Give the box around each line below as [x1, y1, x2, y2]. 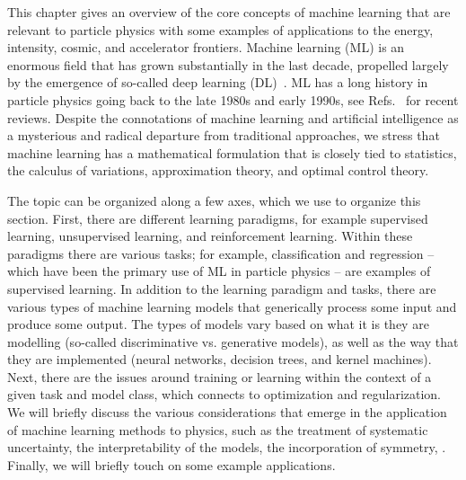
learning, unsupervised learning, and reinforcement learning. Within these [7, 227, 413, 245]
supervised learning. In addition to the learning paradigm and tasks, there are [7, 279, 436, 298]
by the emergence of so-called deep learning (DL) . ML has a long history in [7, 73, 428, 92]
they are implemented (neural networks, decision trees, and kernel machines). [7, 350, 432, 369]
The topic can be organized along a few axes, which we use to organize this [7, 191, 421, 209]
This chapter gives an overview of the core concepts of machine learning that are [7, 3, 451, 21]
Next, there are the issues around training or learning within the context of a [7, 367, 432, 386]
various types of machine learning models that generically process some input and [7, 297, 457, 316]
